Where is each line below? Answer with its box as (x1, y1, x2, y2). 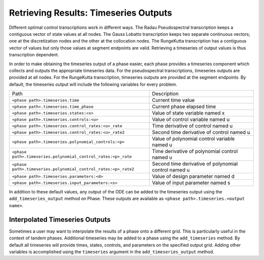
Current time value (152, 97, 195, 104)
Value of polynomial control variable (152, 135, 235, 142)
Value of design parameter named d (152, 173, 235, 180)
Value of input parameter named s (152, 179, 231, 186)
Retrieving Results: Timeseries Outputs (9, 7, 172, 18)
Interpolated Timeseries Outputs (9, 215, 111, 224)
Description (152, 91, 179, 97)
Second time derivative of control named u (152, 129, 250, 136)
